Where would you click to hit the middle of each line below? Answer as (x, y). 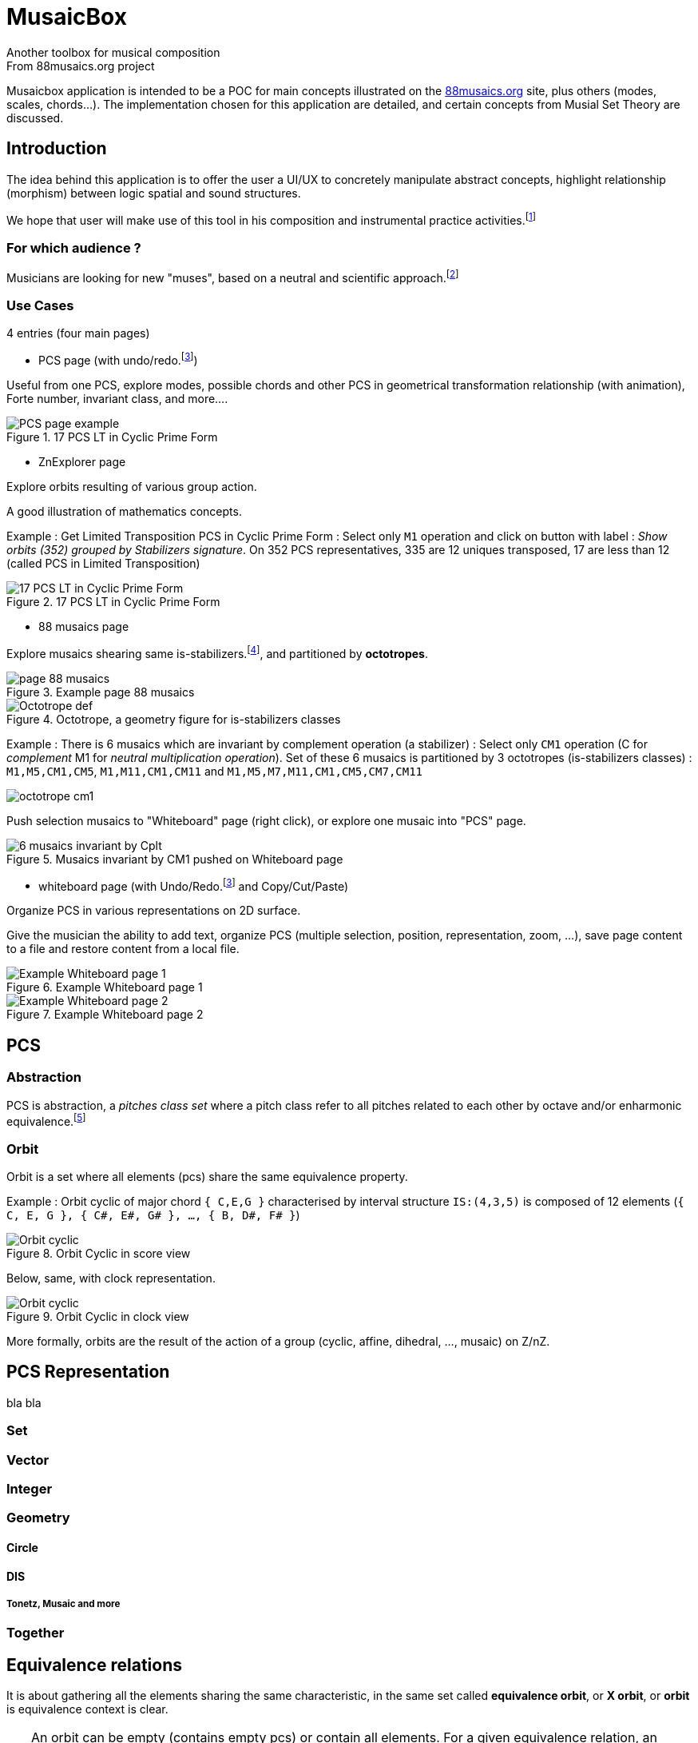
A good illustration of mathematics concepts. (124, 512)
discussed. (35, 118)
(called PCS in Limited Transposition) (103, 564)
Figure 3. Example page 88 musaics (101, 692)
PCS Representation (88, 1372)
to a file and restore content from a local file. (123, 949)
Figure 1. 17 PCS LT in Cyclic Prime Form (112, 437)
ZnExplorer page (82, 462)
